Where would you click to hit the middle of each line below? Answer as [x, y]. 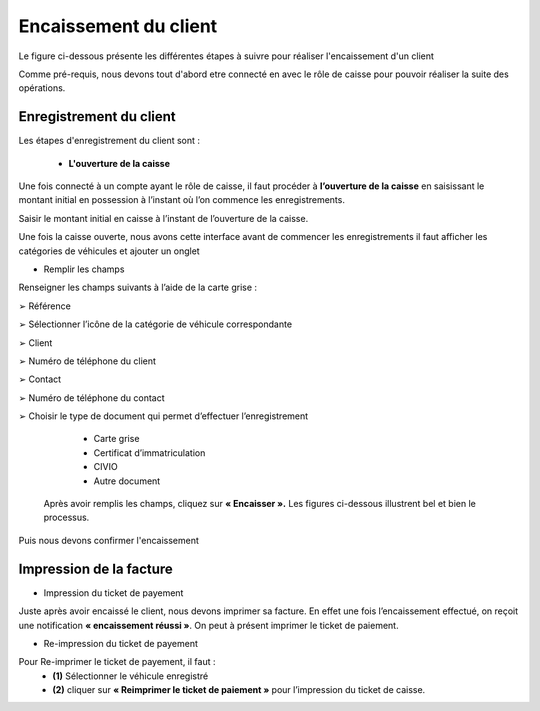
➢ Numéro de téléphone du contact [91, 397]
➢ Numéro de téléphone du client [87, 361]
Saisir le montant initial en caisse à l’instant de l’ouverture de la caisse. [163, 218]
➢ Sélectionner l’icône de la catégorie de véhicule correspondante [155, 324]
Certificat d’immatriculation [149, 452]
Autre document [127, 481]
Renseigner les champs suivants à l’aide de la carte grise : [138, 287]
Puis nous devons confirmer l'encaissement [109, 540]
